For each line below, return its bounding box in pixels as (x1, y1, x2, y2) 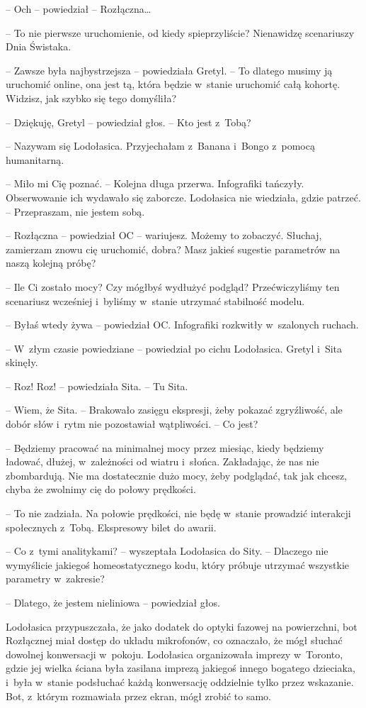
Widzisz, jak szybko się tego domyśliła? (6, 90, 177, 105)
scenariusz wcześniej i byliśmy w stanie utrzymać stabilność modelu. (6, 293, 305, 308)
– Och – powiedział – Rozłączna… (6, 1, 151, 16)
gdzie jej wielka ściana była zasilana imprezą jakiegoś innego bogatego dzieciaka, (6, 660, 355, 675)
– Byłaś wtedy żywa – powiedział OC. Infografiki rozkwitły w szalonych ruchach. (6, 317, 359, 332)
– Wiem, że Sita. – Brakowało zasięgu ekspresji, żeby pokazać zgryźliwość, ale (6, 402, 343, 417)
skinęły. (6, 355, 38, 370)
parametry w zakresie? (6, 571, 105, 586)
